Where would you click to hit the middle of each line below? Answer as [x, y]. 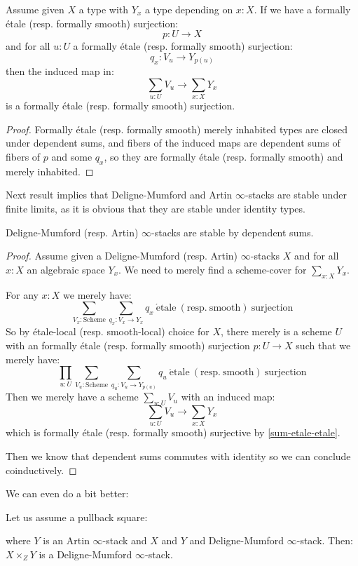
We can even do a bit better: [67, 493]
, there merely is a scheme [276, 331]
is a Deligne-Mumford [85, 554]
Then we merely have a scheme [72, 397]
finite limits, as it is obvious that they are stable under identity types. [156, 208]
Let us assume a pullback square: [77, 517]
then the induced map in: [60, 71]
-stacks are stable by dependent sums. [233, 232]
